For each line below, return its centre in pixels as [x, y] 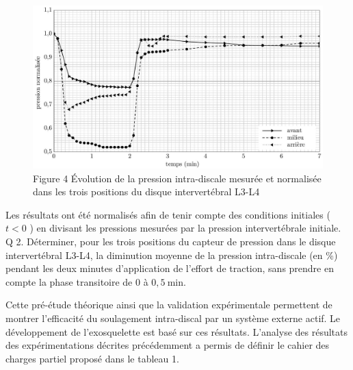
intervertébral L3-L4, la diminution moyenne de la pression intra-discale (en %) [172, 255]
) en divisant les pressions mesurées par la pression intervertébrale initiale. [185, 228]
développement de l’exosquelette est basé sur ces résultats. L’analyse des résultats [177, 331]
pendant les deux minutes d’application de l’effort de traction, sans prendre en [170, 268]
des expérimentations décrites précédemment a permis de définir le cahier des [168, 345]
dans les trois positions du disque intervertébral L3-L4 [146, 192]
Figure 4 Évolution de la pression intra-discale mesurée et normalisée [177, 178]
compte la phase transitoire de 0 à [77, 281]
